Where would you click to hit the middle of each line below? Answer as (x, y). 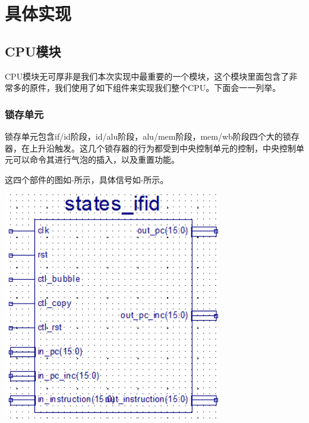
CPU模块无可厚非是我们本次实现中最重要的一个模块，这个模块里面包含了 (147, 76)
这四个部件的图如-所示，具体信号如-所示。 (87, 179)
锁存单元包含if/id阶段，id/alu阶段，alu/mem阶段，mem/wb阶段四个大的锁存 (152, 136)
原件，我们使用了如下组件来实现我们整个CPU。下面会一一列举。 (155, 88)
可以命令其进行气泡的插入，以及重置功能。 (96, 160)
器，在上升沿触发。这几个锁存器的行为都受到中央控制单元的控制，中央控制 (150, 148)
